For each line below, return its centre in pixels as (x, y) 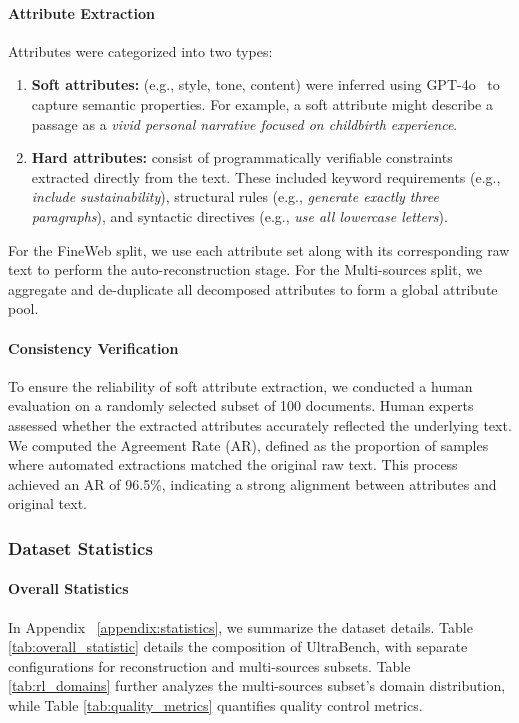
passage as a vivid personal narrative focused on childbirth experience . (244, 123)
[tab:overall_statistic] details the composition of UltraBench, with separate (238, 646)
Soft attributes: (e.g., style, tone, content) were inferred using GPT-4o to (265, 84)
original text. (48, 503)
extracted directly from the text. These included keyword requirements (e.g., (266, 176)
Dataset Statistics (80, 547)
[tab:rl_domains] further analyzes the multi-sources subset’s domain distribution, (257, 685)
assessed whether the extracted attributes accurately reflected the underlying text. (260, 424)
